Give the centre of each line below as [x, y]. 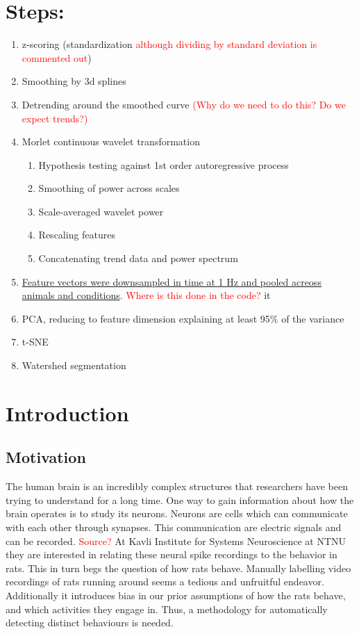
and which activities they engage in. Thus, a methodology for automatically [167, 609]
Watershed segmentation [74, 365]
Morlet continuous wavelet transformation [111, 141]
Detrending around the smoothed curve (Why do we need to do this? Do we [184, 104]
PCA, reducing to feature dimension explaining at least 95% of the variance [183, 318]
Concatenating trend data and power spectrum [138, 258]
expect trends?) [55, 118]
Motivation [46, 457]
